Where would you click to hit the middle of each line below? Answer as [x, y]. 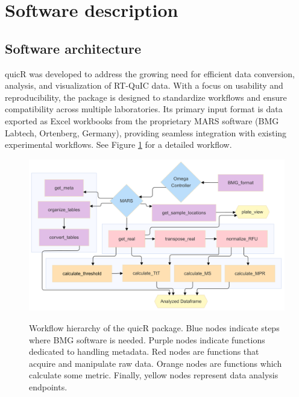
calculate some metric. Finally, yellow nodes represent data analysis [154, 375]
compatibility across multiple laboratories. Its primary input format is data [144, 109]
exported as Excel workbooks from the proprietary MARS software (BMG [142, 120]
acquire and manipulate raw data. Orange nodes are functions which [156, 363]
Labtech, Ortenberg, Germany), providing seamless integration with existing [146, 132]
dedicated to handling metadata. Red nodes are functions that [144, 351]
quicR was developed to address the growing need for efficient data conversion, [150, 73]
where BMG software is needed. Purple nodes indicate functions [147, 339]
